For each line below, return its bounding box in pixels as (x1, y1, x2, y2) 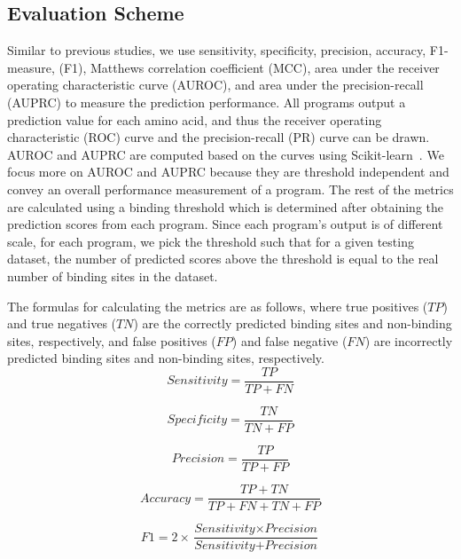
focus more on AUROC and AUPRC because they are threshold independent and (7, 162, 449, 181)
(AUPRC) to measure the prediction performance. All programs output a (7, 92, 406, 111)
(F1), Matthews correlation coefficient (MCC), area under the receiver (59, 58, 440, 76)
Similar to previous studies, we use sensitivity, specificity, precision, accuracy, (7, 41, 426, 59)
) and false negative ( (231, 331, 348, 350)
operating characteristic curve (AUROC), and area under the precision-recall (7, 75, 424, 94)
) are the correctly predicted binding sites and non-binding (133, 314, 452, 333)
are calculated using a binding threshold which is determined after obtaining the (7, 197, 443, 216)
